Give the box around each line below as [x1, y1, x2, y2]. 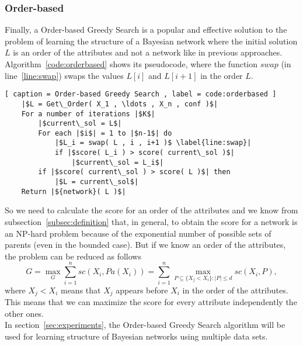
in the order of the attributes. [182, 283, 288, 296]
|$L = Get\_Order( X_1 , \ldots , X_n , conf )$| [21, 99, 218, 108]
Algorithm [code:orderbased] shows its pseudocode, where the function [5, 58, 258, 70]
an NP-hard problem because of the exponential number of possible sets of [5, 227, 271, 239]
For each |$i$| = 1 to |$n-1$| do [38, 129, 172, 137]
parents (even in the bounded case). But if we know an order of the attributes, [5, 238, 286, 251]
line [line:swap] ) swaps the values [5, 69, 124, 81]
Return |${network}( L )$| [21, 187, 126, 196]
